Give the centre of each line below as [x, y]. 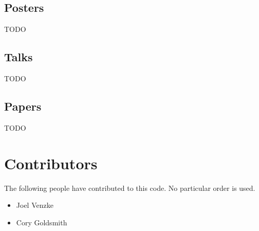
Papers [23, 106]
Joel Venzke [35, 205]
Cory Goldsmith [42, 222]
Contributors [51, 163]
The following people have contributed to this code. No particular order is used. [130, 188]
